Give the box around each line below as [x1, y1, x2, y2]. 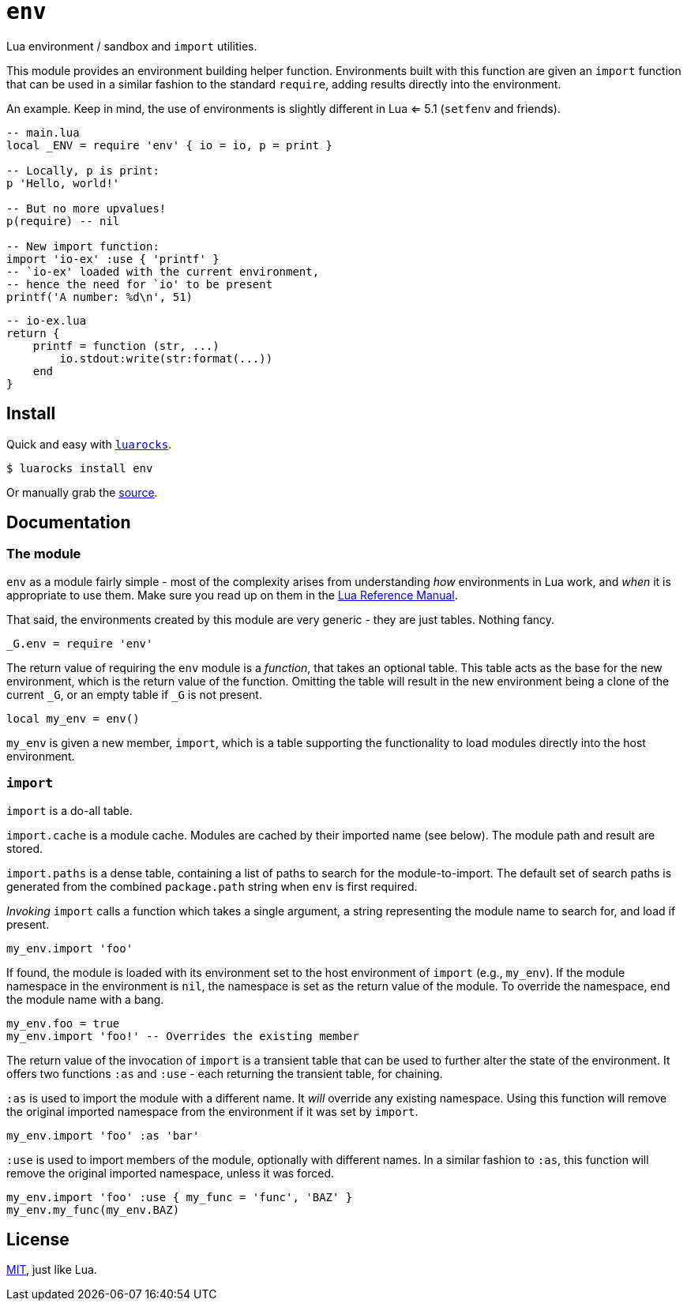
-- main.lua [6, 126, 80, 139]
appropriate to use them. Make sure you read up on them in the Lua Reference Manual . [6, 588, 458, 602]
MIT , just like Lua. [6, 1263, 97, 1277]
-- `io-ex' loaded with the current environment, [6, 265, 320, 278]
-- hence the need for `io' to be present [6, 277, 273, 291]
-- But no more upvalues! [6, 201, 167, 215]
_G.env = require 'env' [6, 637, 153, 650]
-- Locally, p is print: [6, 163, 160, 177]
